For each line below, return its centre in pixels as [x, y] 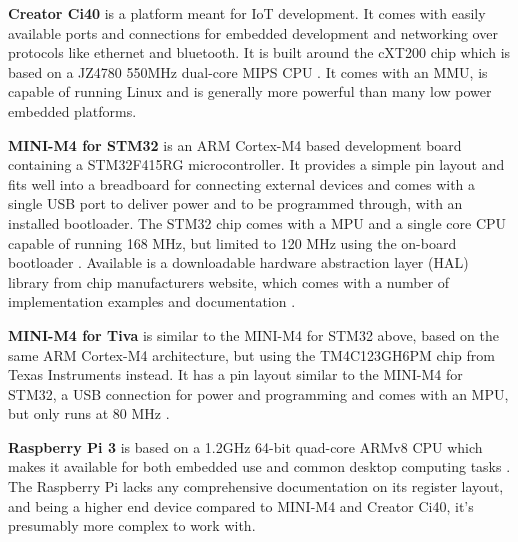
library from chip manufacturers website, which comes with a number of [229, 281]
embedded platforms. [72, 110]
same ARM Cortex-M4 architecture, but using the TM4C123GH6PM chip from [251, 354]
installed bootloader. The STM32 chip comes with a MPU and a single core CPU [257, 222]
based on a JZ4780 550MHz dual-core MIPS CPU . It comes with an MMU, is [248, 71]
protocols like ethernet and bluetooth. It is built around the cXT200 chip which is [259, 52]
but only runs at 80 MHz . [89, 413]
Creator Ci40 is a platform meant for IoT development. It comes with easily [247, 13]
